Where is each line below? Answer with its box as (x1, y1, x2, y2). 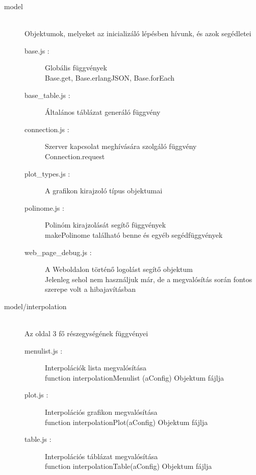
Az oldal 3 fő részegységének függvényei (24, 328, 148, 339)
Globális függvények (45, 62, 107, 73)
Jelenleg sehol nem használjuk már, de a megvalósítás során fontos (45, 273, 252, 284)
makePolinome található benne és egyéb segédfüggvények (45, 229, 223, 240)
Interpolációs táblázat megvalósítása (45, 451, 158, 461)
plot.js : (24, 389, 48, 400)
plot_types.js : (24, 168, 70, 179)
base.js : (24, 45, 49, 56)
